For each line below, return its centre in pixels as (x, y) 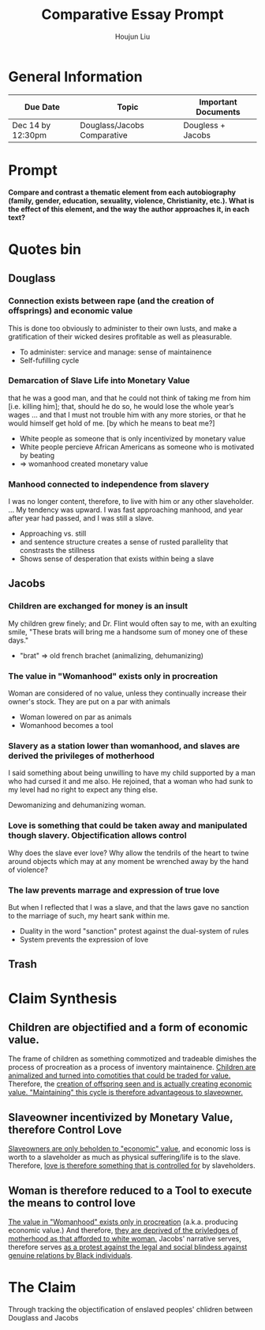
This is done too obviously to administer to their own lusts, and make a (123, 328)
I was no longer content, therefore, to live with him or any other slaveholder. (131, 502)
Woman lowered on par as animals (76, 717)
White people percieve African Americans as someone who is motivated (137, 447)
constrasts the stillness (57, 551)
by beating (37, 455)
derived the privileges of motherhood (82, 756)
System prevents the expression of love (84, 939)
